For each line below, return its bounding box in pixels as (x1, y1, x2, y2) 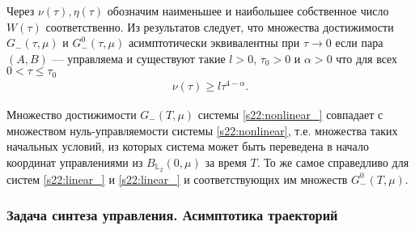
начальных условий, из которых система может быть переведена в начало (6, 138, 369, 155)
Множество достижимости (6, 105, 137, 122)
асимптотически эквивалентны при (128, 34, 300, 51)
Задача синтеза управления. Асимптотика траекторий (6, 205, 338, 225)
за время (205, 153, 247, 170)
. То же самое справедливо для (256, 153, 409, 170)
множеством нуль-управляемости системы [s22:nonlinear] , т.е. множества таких (6, 121, 398, 138)
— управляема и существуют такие (52, 49, 226, 66)
